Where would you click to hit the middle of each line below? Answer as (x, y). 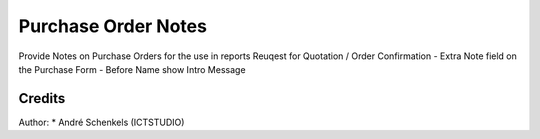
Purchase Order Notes (112, 26)
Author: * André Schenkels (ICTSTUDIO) (101, 122)
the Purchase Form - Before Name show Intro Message (132, 69)
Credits (42, 98)
